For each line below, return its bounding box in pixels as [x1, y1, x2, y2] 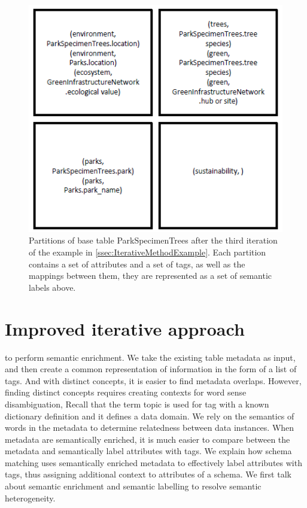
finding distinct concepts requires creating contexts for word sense [5, 386, 247, 399]
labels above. [29, 281, 76, 293]
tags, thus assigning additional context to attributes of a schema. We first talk [5, 468, 291, 480]
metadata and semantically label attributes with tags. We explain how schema [5, 445, 292, 457]
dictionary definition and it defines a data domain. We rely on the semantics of [5, 409, 294, 422]
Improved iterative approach [5, 316, 245, 340]
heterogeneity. [5, 491, 56, 504]
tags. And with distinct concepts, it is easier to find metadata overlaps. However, [5, 374, 302, 387]
